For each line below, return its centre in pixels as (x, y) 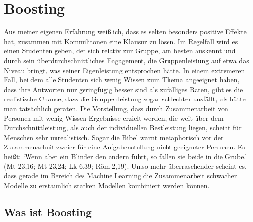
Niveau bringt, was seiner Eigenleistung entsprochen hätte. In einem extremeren (125, 70)
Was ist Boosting (48, 211)
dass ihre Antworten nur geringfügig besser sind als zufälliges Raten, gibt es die (124, 89)
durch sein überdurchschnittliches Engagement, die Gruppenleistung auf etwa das (126, 60)
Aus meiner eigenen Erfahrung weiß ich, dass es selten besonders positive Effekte (125, 32)
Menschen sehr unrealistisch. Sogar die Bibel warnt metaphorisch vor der (114, 137)
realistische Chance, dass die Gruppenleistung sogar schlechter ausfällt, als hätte (125, 99)
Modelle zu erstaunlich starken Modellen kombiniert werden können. (107, 185)
